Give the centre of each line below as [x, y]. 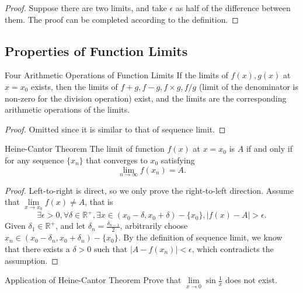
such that [111, 248]
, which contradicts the [233, 248]
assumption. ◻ [32, 260]
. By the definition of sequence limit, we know [200, 237]
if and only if [269, 149]
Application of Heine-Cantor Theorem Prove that [93, 280]
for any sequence [34, 160]
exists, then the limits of [74, 86]
